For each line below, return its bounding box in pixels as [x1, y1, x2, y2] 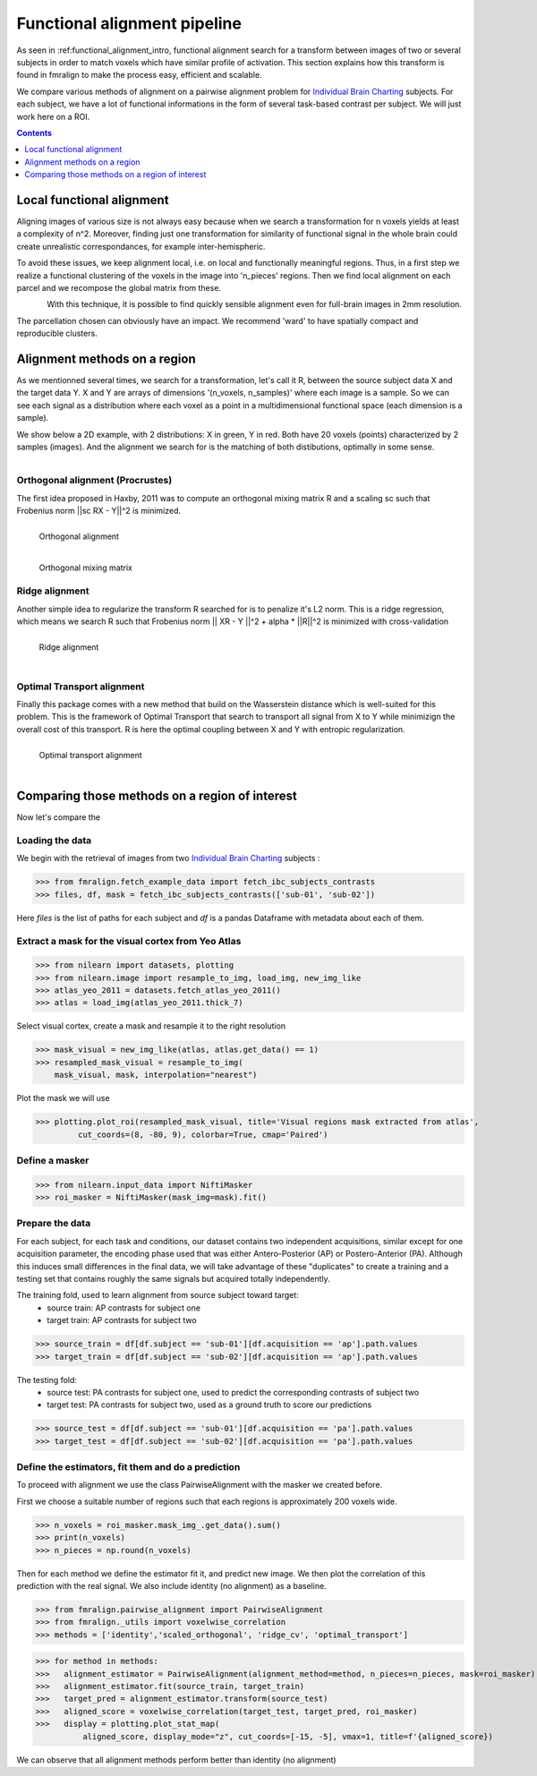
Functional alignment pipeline [16, 13, 242, 33]
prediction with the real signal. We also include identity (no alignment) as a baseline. [16, 1580, 327, 1591]
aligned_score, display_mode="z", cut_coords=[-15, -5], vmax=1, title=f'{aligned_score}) [81, 1731, 494, 1741]
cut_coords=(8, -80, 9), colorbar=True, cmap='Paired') [77, 1129, 328, 1140]
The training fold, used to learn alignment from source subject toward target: [16, 1290, 299, 1301]
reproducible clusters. [16, 328, 98, 339]
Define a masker [16, 1154, 89, 1166]
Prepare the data [16, 1217, 91, 1230]
